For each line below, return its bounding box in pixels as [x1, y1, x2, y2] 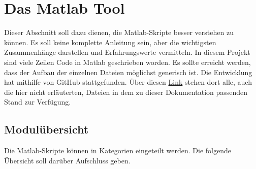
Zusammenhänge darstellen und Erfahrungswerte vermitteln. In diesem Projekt [4, 47, 250, 57]
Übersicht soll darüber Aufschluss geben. [4, 155, 131, 165]
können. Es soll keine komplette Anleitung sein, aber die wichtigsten [4, 37, 216, 47]
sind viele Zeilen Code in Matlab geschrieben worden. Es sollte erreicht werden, [4, 56, 251, 67]
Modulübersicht [4, 121, 89, 137]
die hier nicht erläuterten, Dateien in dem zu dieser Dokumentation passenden [4, 86, 248, 97]
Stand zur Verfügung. [4, 96, 71, 107]
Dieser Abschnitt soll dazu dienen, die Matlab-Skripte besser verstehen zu [4, 27, 234, 38]
